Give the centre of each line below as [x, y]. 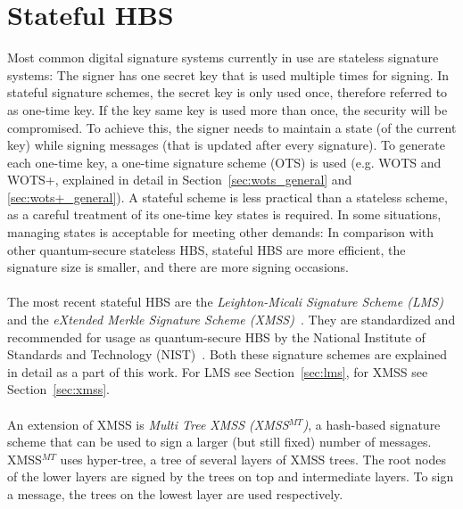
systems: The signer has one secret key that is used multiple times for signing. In [228, 74]
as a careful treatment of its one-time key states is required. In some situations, [224, 214]
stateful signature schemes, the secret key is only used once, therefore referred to [227, 92]
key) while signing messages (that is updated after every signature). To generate [226, 145]
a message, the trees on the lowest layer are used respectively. [175, 493]
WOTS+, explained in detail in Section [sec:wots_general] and [180, 180]
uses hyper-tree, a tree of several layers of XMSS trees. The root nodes [253, 459]
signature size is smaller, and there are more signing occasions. [178, 267]
